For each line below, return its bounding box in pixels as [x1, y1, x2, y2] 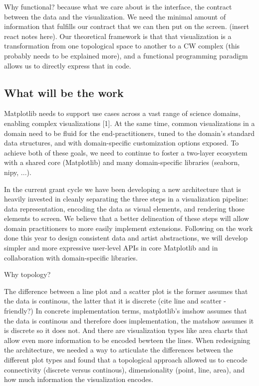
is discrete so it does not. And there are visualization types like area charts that [4, 325, 248, 335]
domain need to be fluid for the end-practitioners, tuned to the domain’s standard [4, 127, 255, 138]
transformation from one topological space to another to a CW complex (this [4, 40, 240, 51]
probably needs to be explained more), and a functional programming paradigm [4, 50, 248, 60]
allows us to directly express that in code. [4, 60, 131, 70]
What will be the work [4, 84, 124, 100]
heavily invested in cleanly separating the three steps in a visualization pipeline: [4, 193, 249, 204]
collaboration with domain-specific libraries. [4, 252, 138, 262]
